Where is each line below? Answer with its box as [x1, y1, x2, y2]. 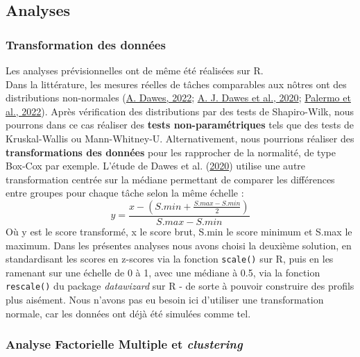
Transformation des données [6, 35, 166, 53]
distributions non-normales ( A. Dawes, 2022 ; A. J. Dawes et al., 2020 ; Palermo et [6, 90, 351, 105]
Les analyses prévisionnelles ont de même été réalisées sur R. [6, 63, 264, 77]
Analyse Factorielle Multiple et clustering [6, 335, 243, 353]
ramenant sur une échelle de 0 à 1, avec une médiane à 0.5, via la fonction [6, 265, 320, 279]
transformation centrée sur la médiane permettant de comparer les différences [6, 172, 335, 186]
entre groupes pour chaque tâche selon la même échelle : [6, 185, 244, 200]
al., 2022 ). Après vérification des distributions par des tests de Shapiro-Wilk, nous [6, 103, 354, 118]
